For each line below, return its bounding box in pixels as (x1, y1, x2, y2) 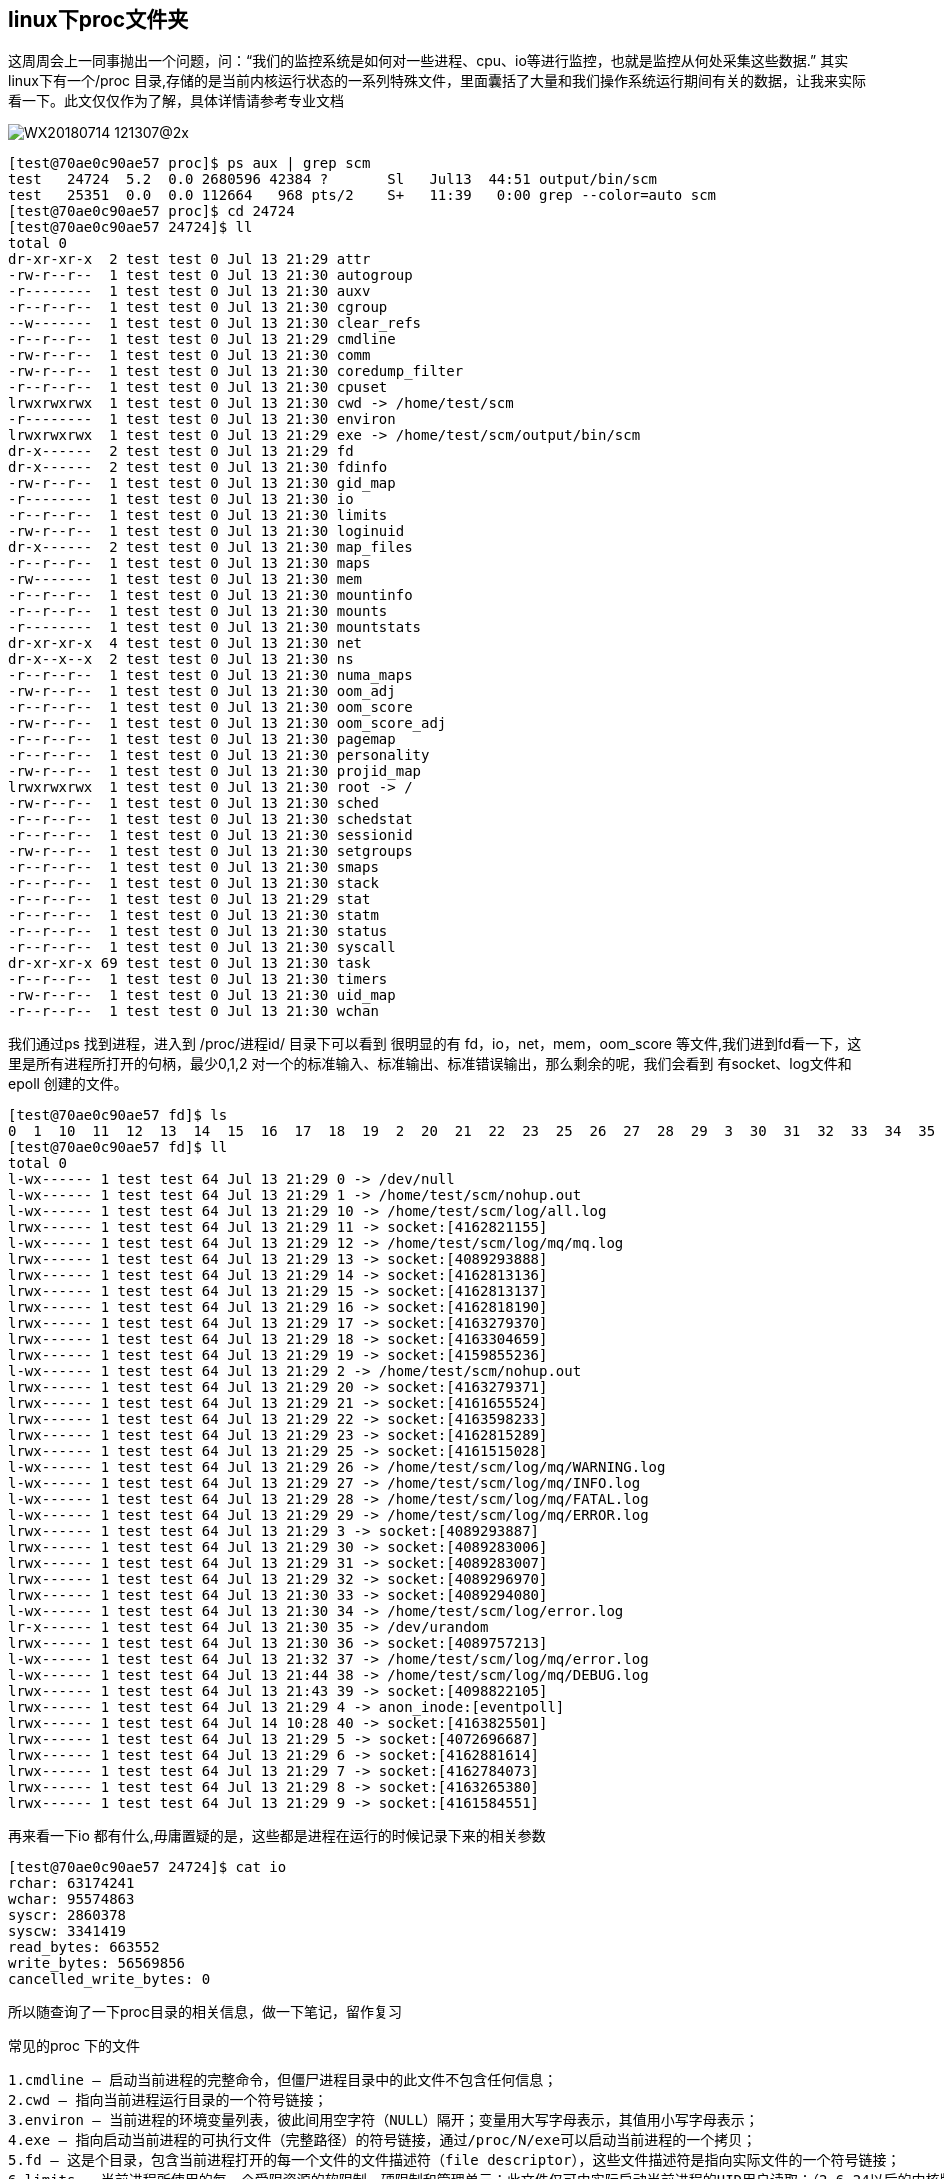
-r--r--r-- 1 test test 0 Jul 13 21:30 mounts (8, 603, 388, 620)
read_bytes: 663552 (8, 1939, 160, 1956)
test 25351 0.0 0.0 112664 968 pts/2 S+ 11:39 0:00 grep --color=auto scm (8, 187, 717, 204)
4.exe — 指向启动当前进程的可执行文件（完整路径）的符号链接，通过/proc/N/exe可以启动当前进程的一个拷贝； (8, 2132, 757, 2149)
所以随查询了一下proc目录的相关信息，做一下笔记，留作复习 (8, 2003, 403, 2021)
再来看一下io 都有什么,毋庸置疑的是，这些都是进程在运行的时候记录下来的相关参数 (8, 1827, 546, 1845)
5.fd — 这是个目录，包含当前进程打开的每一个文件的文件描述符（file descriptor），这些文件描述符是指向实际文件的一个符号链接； (8, 2152, 901, 2169)
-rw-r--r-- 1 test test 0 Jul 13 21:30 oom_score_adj (8, 715, 447, 732)
